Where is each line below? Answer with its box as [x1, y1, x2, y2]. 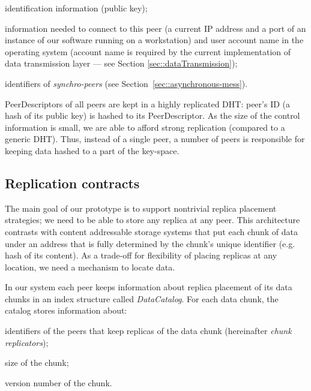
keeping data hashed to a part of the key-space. [5, 144, 180, 157]
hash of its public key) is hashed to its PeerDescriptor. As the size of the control [5, 109, 300, 122]
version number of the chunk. [5, 376, 112, 389]
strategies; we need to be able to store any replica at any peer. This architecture [5, 213, 300, 226]
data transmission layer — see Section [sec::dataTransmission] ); [5, 57, 238, 70]
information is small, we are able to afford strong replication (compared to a [5, 121, 285, 133]
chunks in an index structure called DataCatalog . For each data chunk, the [5, 292, 279, 305]
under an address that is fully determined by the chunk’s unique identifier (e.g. [5, 237, 295, 249]
